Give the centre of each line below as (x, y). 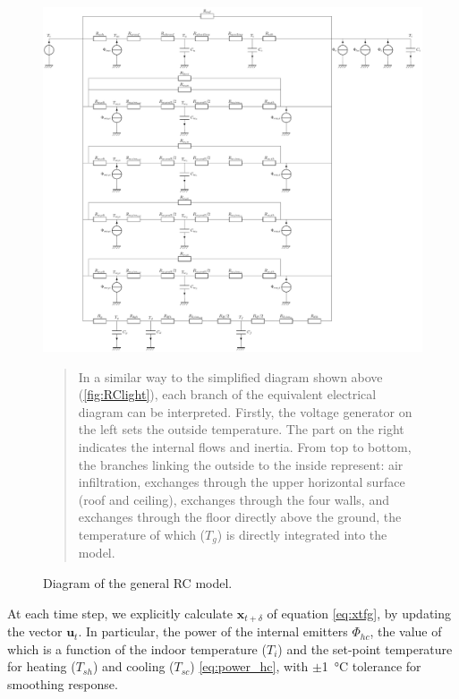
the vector (35, 631)
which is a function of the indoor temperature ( (137, 648)
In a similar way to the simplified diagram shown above (230, 376)
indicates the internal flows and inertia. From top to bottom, (245, 447)
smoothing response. (63, 683)
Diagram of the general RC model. (138, 583)
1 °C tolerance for (371, 666)
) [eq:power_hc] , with (249, 666)
